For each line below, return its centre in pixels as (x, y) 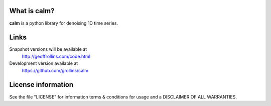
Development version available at (44, 63)
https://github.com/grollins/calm (55, 70)
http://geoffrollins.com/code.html (56, 56)
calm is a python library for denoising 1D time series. (63, 23)
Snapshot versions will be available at (48, 49)
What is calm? (32, 11)
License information (41, 85)
